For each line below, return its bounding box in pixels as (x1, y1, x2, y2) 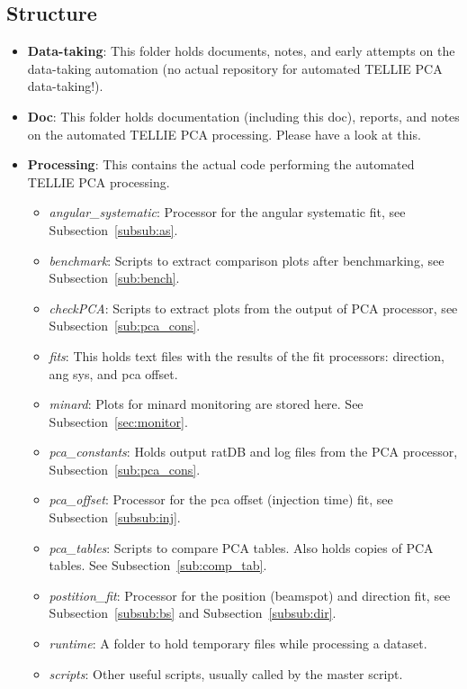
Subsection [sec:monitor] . (49, 412, 188, 431)
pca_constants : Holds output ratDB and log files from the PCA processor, (49, 442, 458, 461)
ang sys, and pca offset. (49, 364, 178, 383)
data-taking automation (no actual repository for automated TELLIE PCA (27, 59, 443, 77)
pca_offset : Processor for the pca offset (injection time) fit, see (49, 490, 393, 509)
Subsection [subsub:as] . (49, 220, 178, 239)
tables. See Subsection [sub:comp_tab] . (49, 556, 267, 575)
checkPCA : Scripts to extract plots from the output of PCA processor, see (49, 298, 458, 317)
